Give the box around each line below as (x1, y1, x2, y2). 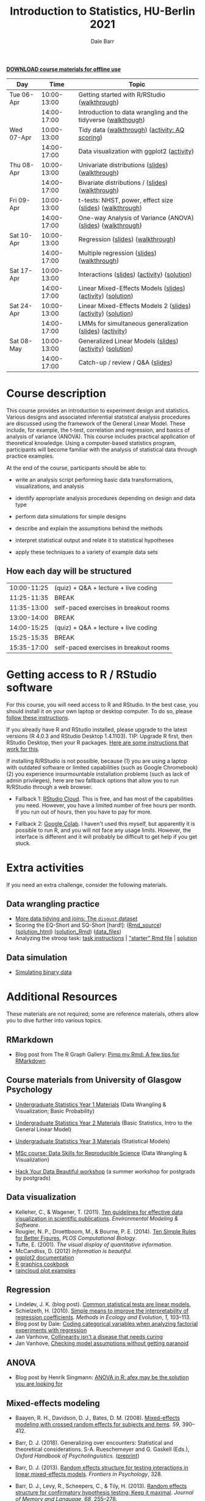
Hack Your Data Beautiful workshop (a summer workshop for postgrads (15, 1167, 195, 1175)
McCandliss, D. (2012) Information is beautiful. (15, 1247, 132, 1254)
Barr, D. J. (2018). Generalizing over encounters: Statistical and (15, 1439, 173, 1446)
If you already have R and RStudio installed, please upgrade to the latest (6, 725, 187, 733)
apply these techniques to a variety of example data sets (15, 548, 158, 555)
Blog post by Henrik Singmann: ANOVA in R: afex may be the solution (15, 1374, 189, 1381)
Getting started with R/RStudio (78, 90, 166, 99)
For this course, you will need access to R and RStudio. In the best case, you (6, 701, 198, 708)
